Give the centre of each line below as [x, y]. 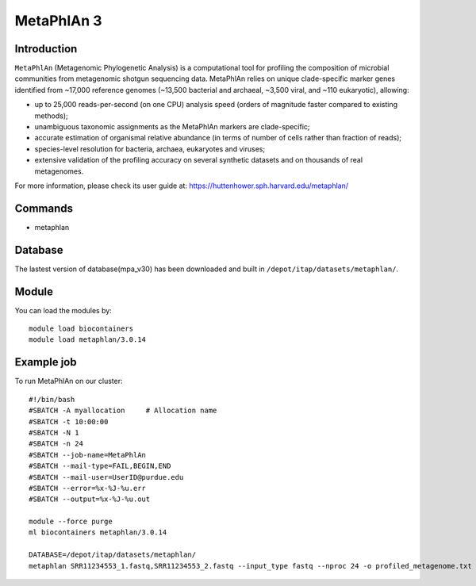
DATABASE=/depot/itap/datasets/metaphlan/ [113, 555]
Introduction [46, 49]
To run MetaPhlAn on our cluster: [69, 381]
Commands [44, 208]
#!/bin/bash [52, 399]
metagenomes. [59, 171]
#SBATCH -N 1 [54, 433]
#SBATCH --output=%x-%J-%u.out [90, 499]
